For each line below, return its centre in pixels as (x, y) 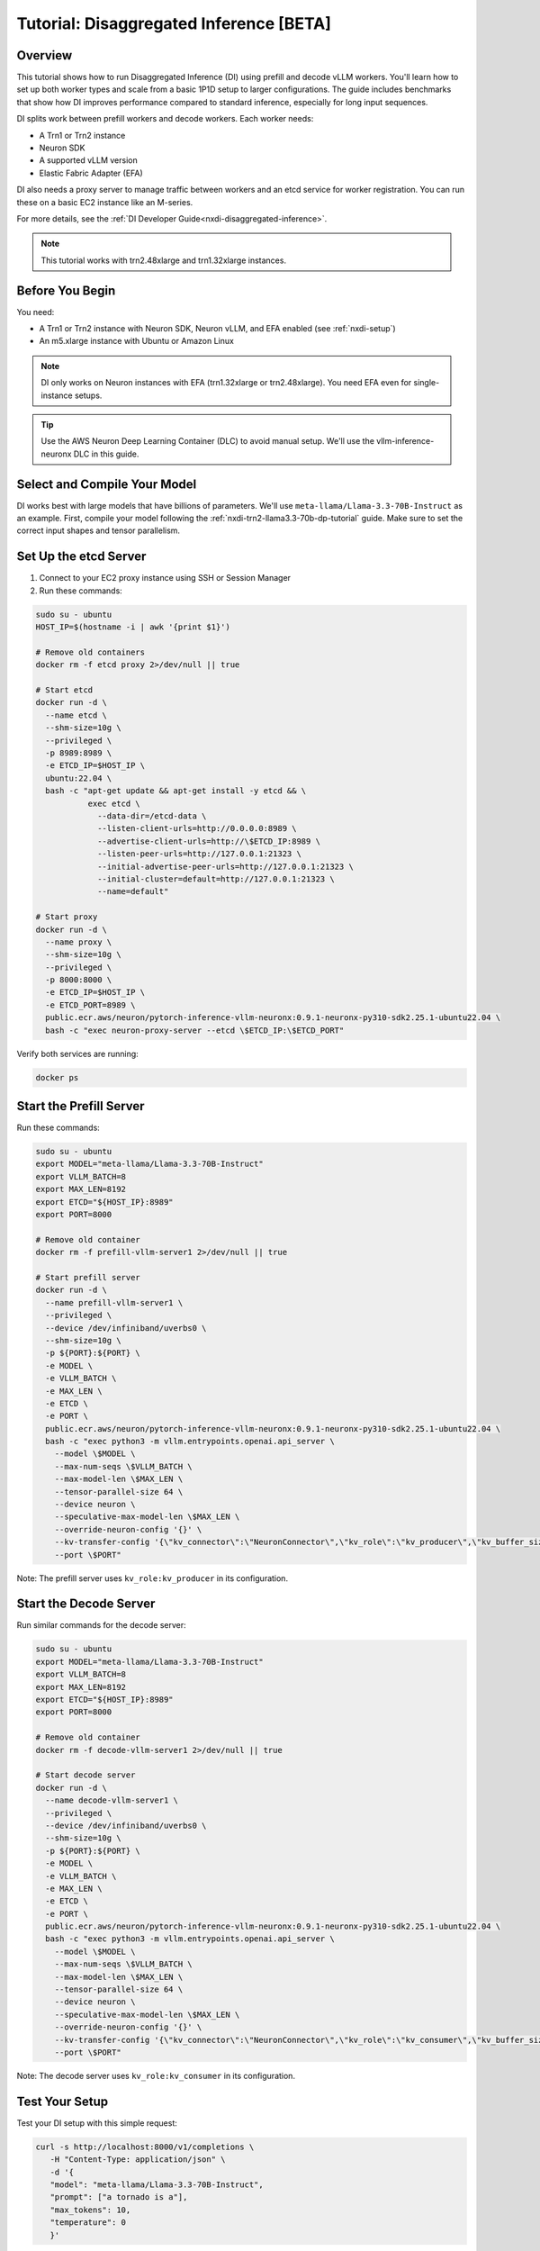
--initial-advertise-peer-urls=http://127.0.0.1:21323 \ (226, 866)
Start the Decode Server (86, 1604)
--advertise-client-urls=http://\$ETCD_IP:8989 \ (209, 841)
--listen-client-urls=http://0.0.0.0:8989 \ (197, 829)
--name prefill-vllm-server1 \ (114, 1302)
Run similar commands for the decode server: (101, 1625)
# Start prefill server (88, 1277)
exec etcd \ (114, 803)
